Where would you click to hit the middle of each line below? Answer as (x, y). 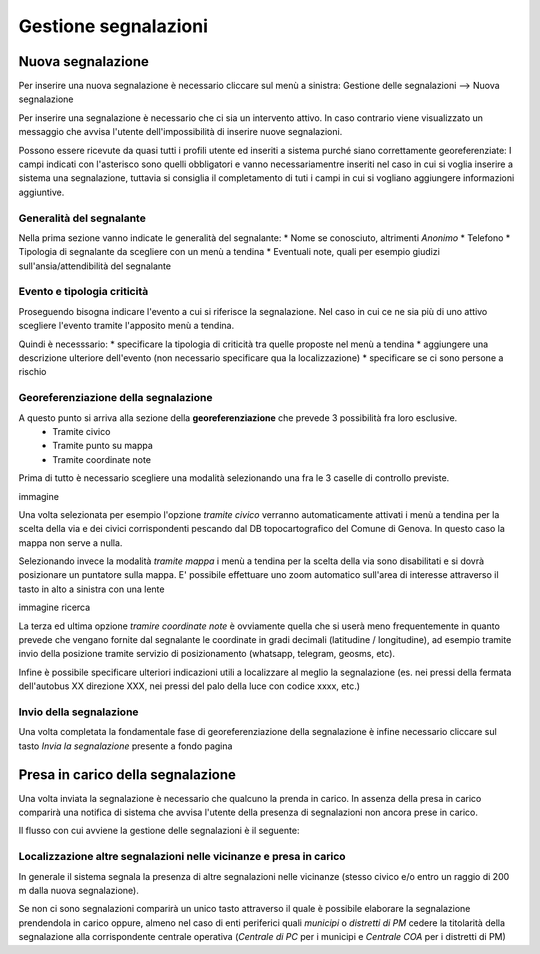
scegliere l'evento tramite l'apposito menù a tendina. (126, 326)
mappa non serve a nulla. (70, 542)
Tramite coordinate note (102, 459)
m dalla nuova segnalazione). (78, 890)
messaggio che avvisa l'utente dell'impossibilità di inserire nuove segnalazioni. (180, 132)
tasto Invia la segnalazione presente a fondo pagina (125, 746)
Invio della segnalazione (78, 712)
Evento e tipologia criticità (83, 292)
